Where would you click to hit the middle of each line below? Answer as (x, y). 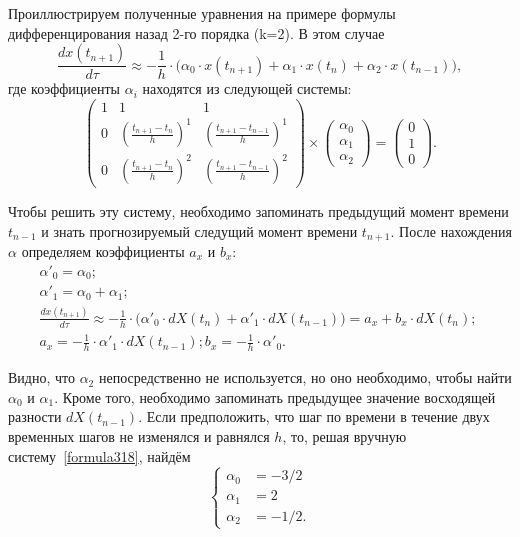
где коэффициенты (64, 88)
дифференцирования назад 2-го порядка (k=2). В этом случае (196, 32)
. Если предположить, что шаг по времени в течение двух (314, 416)
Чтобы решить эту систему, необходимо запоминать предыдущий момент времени (258, 210)
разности (35, 416)
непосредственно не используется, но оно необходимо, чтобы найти (305, 377)
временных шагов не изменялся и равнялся (139, 435)
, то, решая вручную (344, 435)
